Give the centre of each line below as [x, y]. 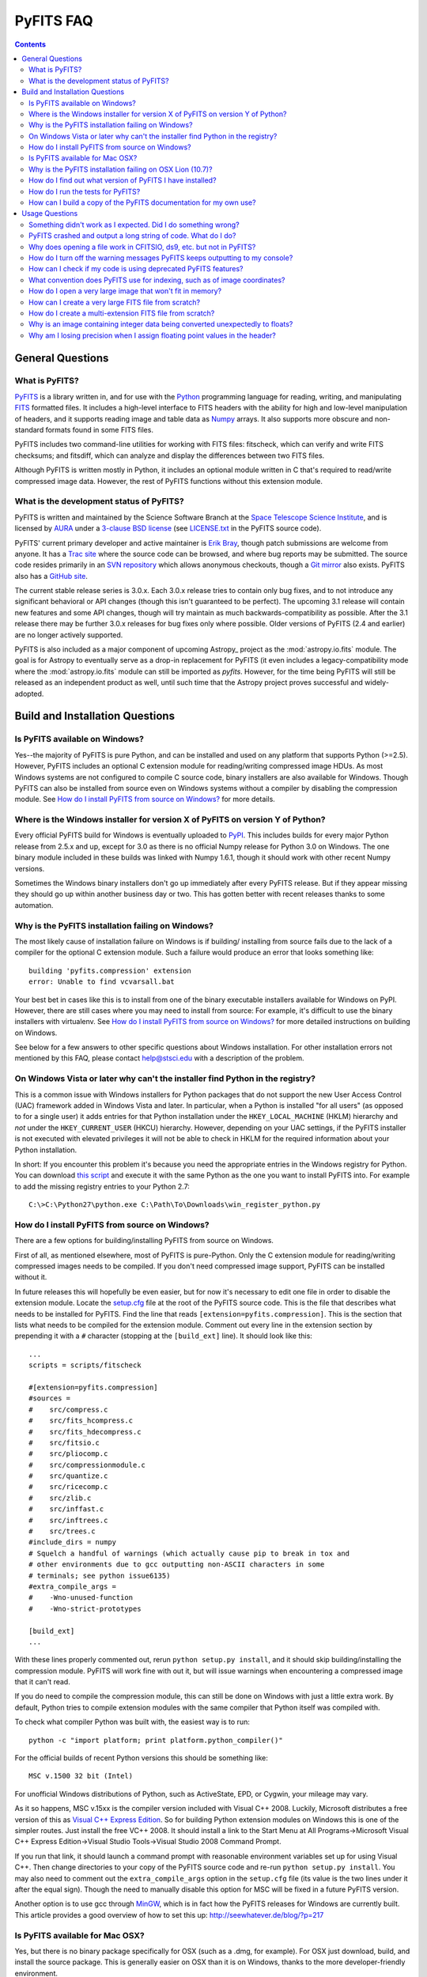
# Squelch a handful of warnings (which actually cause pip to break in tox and [189, 1553]
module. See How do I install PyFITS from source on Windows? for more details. [145, 799]
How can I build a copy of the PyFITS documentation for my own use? [142, 202]
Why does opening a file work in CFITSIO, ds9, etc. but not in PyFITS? [142, 247]
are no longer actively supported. [69, 635]
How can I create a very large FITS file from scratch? [115, 302]
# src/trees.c [62, 1531]
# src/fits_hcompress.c [81, 1421]
